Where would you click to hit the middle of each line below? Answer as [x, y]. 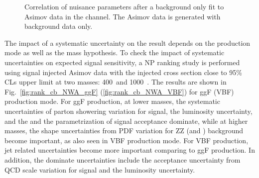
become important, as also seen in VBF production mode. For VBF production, [127, 140]
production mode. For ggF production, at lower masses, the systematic [112, 101]
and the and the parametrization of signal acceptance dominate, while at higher [126, 121]
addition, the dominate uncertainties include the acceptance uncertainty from [123, 159]
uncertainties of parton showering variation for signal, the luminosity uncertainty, [129, 111]
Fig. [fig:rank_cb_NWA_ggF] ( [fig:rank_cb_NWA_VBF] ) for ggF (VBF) [119, 91]
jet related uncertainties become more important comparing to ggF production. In [130, 150]
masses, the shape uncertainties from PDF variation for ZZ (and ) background [124, 131]
